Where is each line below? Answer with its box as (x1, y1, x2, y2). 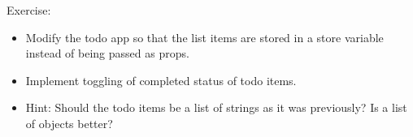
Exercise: (7, 2, 51, 18)
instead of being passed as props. (25, 45, 189, 62)
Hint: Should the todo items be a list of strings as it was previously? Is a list (25, 99, 407, 116)
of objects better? (25, 114, 113, 131)
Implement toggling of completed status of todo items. (25, 71, 297, 88)
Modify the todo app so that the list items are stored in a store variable (25, 28, 384, 45)
